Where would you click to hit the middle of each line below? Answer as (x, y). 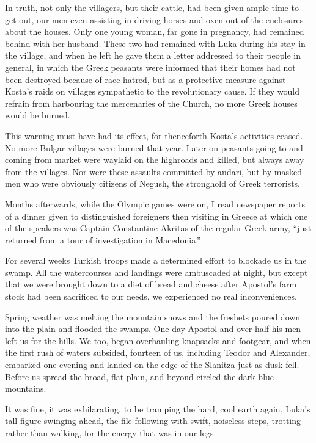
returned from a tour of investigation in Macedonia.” (103, 240)
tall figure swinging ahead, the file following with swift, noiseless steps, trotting (153, 421)
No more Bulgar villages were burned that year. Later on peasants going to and (154, 147)
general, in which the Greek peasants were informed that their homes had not (150, 67)
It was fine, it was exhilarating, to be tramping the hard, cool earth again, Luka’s (158, 409)
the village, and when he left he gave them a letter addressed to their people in (153, 55)
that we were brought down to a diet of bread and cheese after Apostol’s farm (151, 284)
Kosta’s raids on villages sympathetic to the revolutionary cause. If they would (152, 91)
